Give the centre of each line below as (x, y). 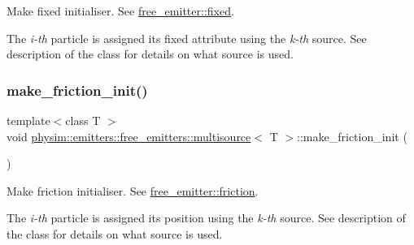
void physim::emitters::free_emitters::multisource (129, 136)
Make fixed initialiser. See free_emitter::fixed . (120, 11)
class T (83, 120)
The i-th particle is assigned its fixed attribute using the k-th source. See (187, 38)
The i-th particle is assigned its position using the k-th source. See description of (206, 218)
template (28, 120)
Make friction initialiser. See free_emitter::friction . (133, 190)
